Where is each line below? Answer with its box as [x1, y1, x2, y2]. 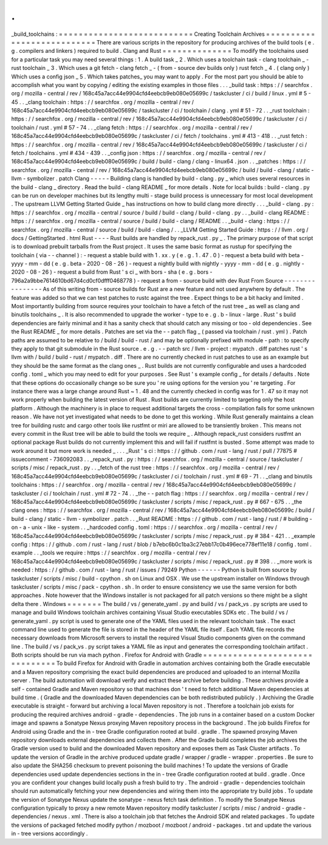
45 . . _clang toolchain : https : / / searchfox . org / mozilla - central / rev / [11, 98, 194, 106]
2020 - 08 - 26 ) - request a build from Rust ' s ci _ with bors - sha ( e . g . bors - [11, 268, 213, 276]
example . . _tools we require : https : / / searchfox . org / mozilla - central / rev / [11, 549, 211, 556]
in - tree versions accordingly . [11, 830, 88, 837]
